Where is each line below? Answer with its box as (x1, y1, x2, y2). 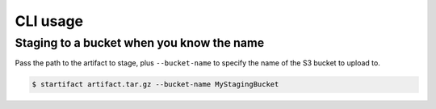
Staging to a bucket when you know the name (15, 36, 265, 50)
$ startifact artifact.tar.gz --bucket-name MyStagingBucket (31, 80, 279, 89)
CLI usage (15, 12, 84, 30)
